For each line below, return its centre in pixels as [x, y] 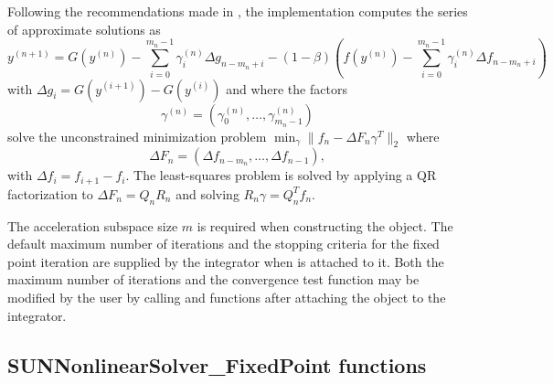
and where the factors [287, 88]
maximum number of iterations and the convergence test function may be [213, 279]
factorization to [50, 193]
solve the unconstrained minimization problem [137, 136]
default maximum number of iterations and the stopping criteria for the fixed [223, 244]
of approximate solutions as [84, 29]
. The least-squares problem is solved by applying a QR [281, 175]
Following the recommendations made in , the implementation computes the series [238, 11]
